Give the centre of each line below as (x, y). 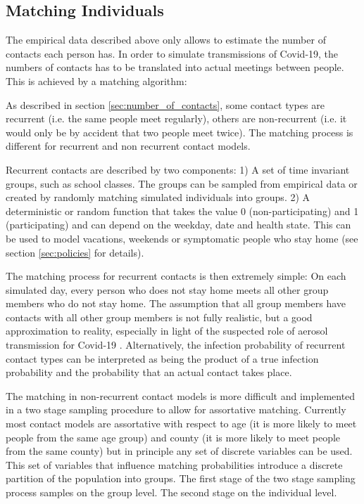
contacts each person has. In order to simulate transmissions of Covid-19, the (172, 53)
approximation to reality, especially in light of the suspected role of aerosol (167, 331)
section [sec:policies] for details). (75, 252)
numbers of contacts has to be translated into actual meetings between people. (175, 67)
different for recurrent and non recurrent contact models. (128, 146)
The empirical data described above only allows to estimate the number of (166, 40)
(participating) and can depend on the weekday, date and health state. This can (178, 225)
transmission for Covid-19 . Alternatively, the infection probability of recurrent (176, 345)
